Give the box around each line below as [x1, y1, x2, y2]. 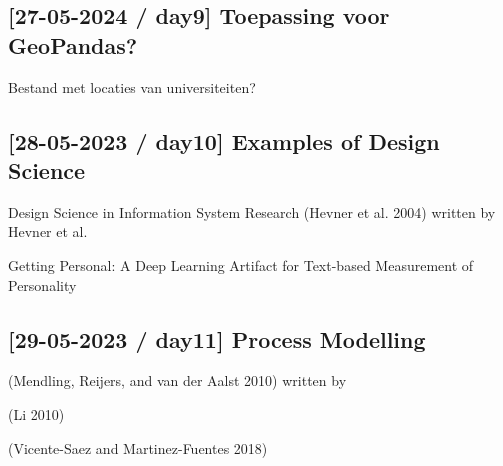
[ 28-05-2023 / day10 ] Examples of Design [8, 125, 440, 156]
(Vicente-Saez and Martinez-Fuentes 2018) [8, 437, 268, 458]
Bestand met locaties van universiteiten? [8, 76, 256, 97]
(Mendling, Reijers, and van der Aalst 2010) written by [8, 370, 347, 391]
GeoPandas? [8, 29, 138, 60]
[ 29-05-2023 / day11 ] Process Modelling [8, 323, 426, 354]
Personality [8, 274, 77, 295]
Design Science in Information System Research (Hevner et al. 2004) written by [8, 201, 496, 222]
